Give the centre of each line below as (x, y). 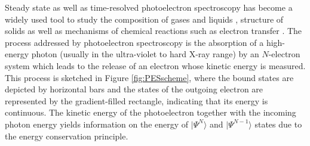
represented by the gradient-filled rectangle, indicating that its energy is (136, 100)
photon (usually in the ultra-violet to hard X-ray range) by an (145, 54)
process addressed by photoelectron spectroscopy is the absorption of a (134, 42)
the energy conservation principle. (67, 136)
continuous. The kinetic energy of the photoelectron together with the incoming (151, 112)
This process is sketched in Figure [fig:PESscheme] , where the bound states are (149, 77)
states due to (278, 124)
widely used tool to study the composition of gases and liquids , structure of (144, 19)
